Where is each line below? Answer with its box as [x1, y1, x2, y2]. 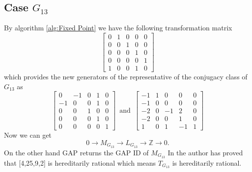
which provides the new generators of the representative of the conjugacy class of [4, 71, 248, 81]
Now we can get [4, 130, 52, 140]
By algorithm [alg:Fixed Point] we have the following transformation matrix [4, 23, 232, 33]
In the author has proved [168, 147, 243, 157]
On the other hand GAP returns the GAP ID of [4, 147, 149, 157]
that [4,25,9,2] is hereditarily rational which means [4, 157, 156, 168]
